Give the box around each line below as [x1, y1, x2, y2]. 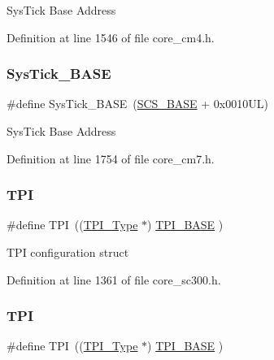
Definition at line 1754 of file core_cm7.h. [7, 150, 215, 167]
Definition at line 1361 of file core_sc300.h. [7, 271, 221, 288]
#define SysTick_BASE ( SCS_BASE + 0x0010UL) [7, 95, 268, 112]
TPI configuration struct [7, 244, 129, 260]
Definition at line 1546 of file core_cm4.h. [7, 28, 215, 46]
